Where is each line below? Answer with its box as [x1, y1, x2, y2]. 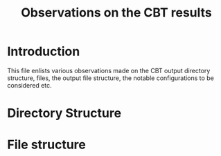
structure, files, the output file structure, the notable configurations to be [7, 74, 215, 82]
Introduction [7, 43, 80, 59]
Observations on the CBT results [20, 5, 213, 21]
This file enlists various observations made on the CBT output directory [7, 66, 211, 75]
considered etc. [7, 81, 52, 89]
